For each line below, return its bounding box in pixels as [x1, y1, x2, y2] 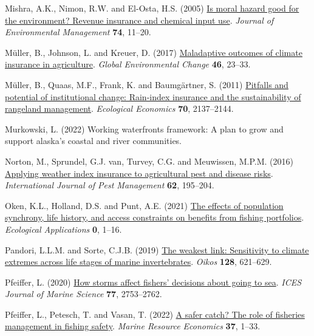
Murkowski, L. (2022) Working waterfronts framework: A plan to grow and [5, 122, 284, 135]
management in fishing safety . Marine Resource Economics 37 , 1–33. [5, 320, 261, 332]
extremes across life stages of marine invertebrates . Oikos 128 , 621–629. [5, 255, 272, 268]
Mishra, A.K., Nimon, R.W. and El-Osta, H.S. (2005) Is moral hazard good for [5, 2, 299, 14]
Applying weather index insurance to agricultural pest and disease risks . [5, 166, 273, 179]
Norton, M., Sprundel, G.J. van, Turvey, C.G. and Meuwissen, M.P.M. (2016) [5, 154, 294, 167]
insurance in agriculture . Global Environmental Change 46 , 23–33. [5, 58, 251, 70]
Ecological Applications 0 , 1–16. [5, 222, 122, 235]
